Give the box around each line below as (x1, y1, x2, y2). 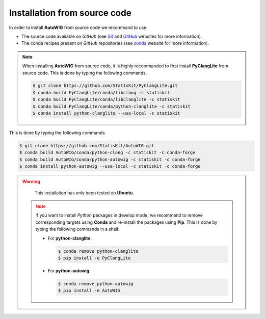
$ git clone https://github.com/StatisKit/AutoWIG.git (19, 143, 154, 149)
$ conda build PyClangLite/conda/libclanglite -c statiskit (32, 97, 181, 103)
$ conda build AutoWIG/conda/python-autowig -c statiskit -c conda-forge (19, 157, 201, 162)
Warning (22, 179, 40, 185)
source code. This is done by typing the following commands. (22, 70, 147, 76)
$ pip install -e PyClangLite (58, 255, 131, 261)
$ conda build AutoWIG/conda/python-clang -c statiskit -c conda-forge (19, 150, 196, 156)
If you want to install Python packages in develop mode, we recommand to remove (35, 213, 203, 218)
